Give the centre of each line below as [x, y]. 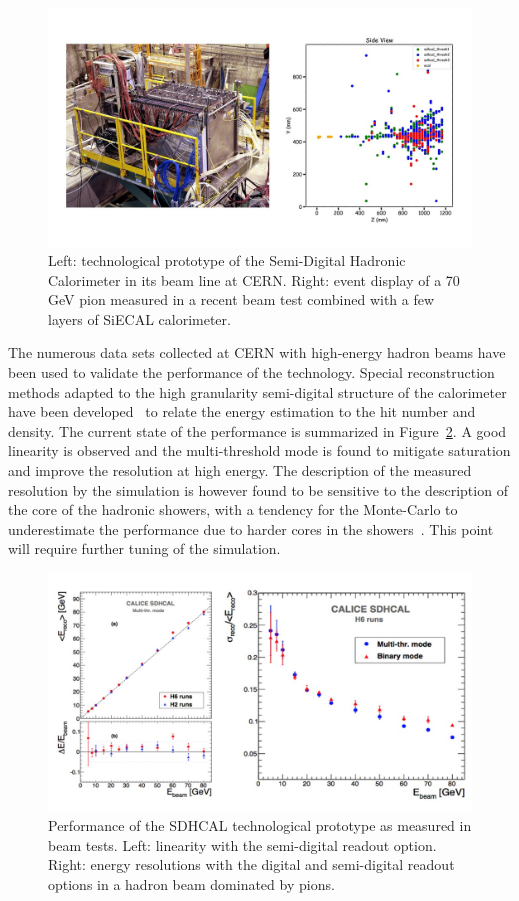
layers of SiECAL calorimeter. [139, 318]
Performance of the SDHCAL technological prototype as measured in [260, 825]
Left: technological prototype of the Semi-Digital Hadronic [227, 260]
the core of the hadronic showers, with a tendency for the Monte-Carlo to [233, 509]
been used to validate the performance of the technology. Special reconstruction [251, 372]
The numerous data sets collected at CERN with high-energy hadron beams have [257, 352]
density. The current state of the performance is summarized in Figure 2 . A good [257, 430]
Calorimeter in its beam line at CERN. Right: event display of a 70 [254, 279]
